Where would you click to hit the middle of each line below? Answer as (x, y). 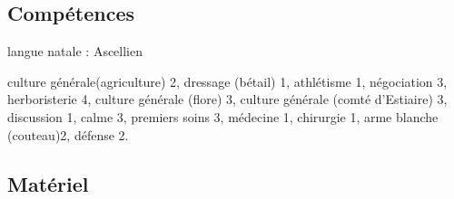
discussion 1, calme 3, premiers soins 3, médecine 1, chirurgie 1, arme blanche (223, 116)
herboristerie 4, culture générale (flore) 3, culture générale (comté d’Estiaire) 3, (227, 99)
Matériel (48, 183)
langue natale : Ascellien (75, 51)
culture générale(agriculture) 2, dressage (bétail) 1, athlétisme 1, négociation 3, (227, 81)
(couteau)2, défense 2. (68, 134)
